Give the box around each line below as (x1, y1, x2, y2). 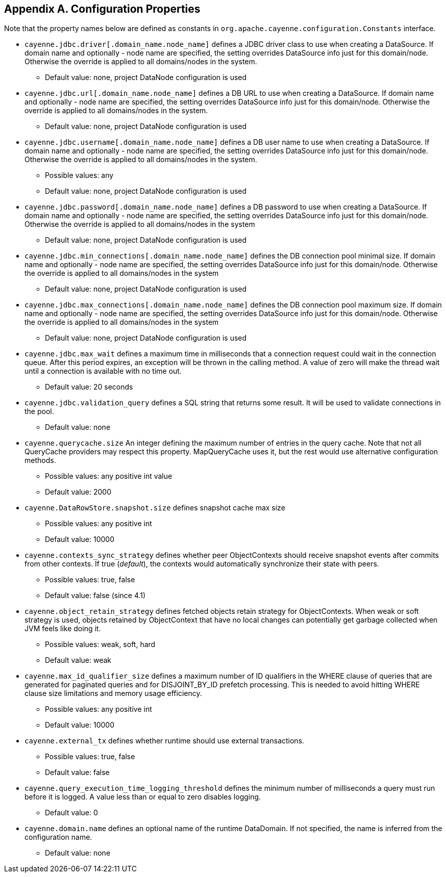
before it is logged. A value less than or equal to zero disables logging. (24, 792, 261, 802)
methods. (24, 456, 56, 465)
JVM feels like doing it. (24, 624, 101, 633)
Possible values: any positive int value (45, 472, 172, 481)
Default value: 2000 (45, 487, 111, 497)
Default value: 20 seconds (45, 382, 133, 392)
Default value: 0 (45, 808, 98, 817)
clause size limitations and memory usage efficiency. (24, 689, 202, 698)
